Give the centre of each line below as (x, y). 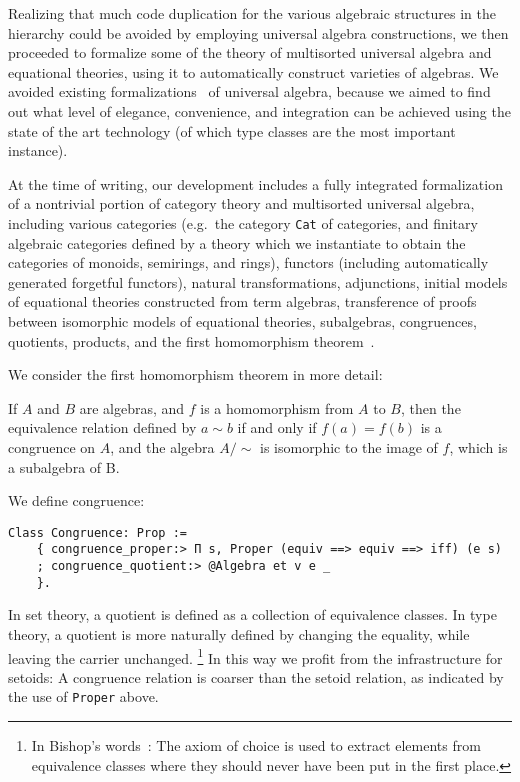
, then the (430, 407)
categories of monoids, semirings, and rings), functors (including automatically (248, 262)
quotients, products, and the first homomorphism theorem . (191, 340)
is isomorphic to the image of (348, 446)
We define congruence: (76, 500)
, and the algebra (162, 446)
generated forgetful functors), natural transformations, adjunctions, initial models (258, 281)
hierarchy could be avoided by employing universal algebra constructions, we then (258, 32)
